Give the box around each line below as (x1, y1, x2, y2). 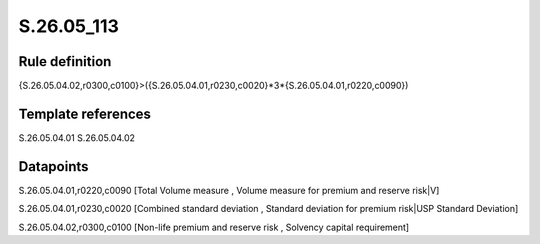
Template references (18, 105, 152, 122)
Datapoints (18, 158, 89, 175)
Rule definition (18, 53, 112, 70)
